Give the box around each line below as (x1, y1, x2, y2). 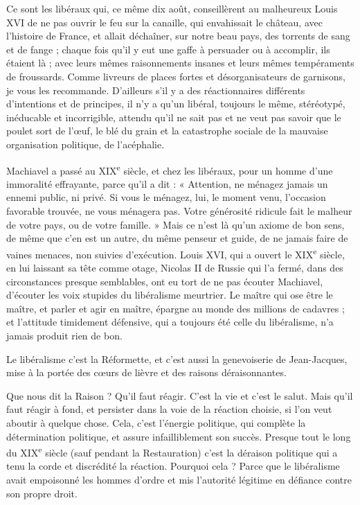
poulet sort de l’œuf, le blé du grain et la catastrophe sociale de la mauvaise (6, 123, 328, 138)
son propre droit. (6, 486, 78, 500)
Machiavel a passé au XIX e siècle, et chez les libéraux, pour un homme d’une (6, 161, 333, 177)
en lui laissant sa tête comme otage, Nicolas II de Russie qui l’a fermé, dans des (6, 260, 343, 274)
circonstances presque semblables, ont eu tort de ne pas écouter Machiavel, (6, 274, 323, 288)
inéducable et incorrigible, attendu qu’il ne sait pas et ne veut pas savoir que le (6, 109, 341, 124)
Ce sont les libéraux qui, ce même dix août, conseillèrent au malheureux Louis (6, 1, 338, 15)
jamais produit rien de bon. (6, 328, 123, 342)
